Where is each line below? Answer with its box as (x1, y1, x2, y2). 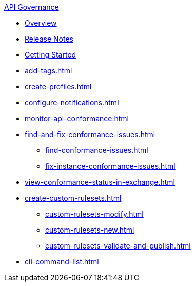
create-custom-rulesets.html (25, 194, 122, 202)
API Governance (4, 3, 59, 11)
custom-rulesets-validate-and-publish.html (45, 241, 191, 250)
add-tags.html (25, 66, 72, 75)
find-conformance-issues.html (45, 146, 148, 155)
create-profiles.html (25, 82, 92, 91)
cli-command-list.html (25, 257, 99, 266)
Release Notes (25, 34, 73, 43)
